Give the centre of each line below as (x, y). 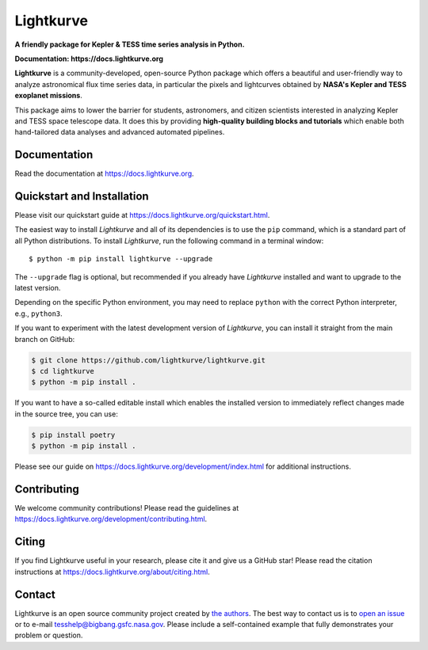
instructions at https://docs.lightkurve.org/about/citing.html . (112, 572)
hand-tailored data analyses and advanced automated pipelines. (120, 132)
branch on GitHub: (45, 339)
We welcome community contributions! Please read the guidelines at (127, 508)
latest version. (38, 288)
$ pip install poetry (73, 435)
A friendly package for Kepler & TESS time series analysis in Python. (130, 44)
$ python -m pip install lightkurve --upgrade (121, 259)
